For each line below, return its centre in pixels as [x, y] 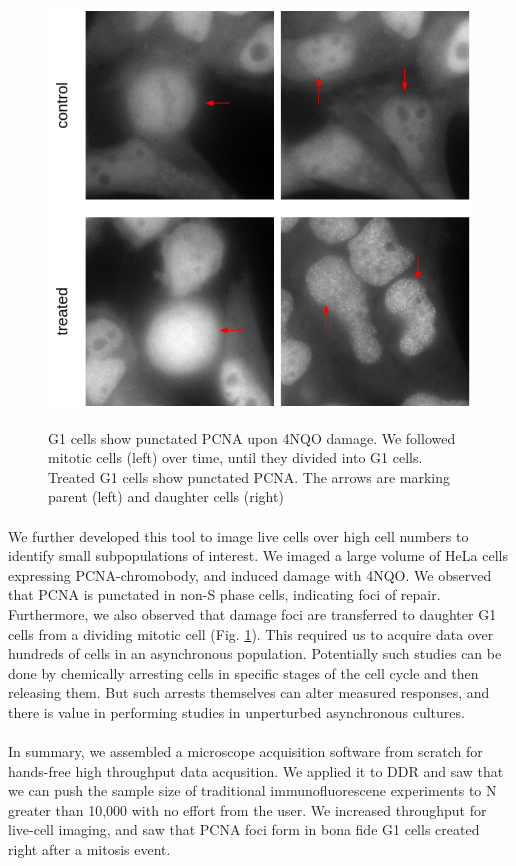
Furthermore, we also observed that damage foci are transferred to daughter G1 [252, 613]
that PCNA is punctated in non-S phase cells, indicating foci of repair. [224, 594]
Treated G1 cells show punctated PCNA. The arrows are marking [249, 476]
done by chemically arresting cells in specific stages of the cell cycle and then [243, 672]
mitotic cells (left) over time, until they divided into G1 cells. [235, 457]
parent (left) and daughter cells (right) [166, 496]
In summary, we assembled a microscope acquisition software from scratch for [245, 751]
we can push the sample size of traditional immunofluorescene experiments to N [252, 790]
